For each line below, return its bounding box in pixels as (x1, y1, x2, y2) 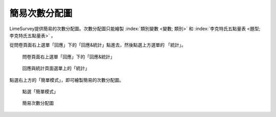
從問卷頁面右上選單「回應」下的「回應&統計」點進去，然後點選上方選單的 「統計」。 (9, 42, 186, 48)
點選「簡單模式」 (22, 88, 58, 95)
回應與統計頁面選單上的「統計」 (22, 65, 89, 72)
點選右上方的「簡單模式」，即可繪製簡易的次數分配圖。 (9, 77, 124, 83)
